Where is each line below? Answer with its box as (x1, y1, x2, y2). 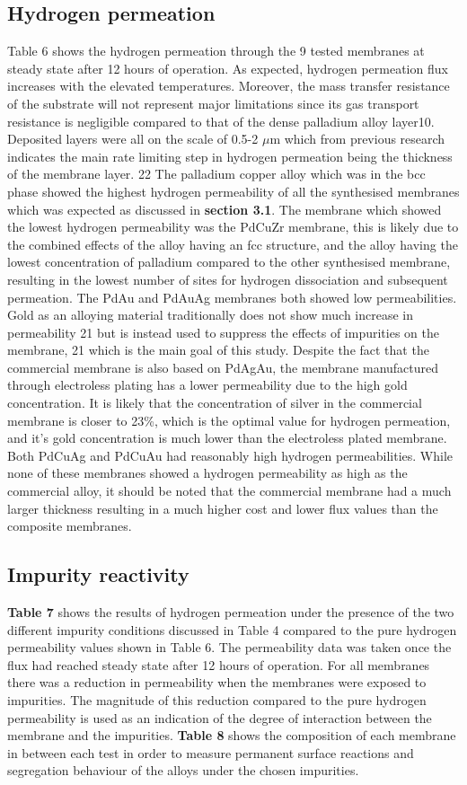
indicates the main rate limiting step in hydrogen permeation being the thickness (7, 146, 453, 165)
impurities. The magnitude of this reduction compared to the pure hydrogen (7, 691, 427, 709)
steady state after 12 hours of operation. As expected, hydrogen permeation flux (7, 58, 448, 77)
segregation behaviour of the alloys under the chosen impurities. (7, 761, 359, 780)
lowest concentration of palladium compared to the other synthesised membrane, (7, 252, 451, 271)
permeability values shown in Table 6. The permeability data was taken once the (7, 638, 452, 657)
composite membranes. (7, 516, 132, 535)
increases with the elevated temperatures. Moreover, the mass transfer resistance (7, 76, 450, 95)
